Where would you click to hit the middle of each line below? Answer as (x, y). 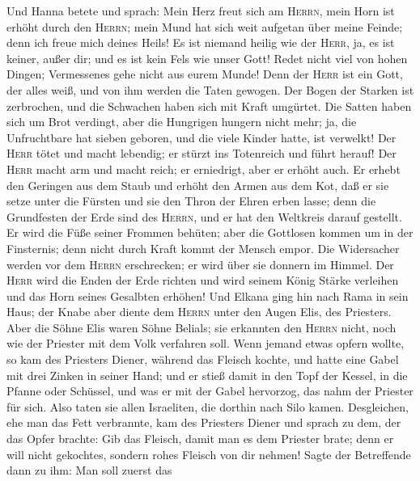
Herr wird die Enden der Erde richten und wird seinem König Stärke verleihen (203, 280)
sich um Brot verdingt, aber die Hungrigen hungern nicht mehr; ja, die (182, 122)
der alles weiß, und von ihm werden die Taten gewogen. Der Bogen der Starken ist (210, 89)
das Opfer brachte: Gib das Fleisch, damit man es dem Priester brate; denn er (200, 439)
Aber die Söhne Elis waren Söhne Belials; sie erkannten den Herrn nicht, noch (202, 327)
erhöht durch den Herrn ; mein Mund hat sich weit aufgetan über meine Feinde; (205, 26)
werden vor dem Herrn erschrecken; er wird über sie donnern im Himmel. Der (200, 264)
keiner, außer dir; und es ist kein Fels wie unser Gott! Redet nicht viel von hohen (207, 58)
